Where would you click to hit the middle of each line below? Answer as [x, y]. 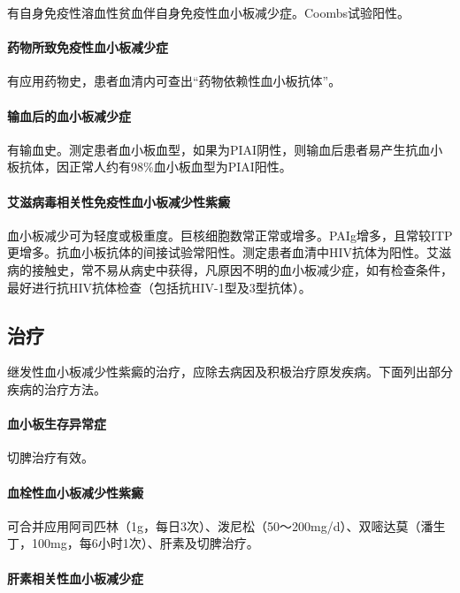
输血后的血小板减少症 [69, 115]
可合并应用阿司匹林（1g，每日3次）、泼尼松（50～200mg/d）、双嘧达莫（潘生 [226, 525]
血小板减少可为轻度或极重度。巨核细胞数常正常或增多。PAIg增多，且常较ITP [230, 235]
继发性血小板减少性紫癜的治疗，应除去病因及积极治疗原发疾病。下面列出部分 [230, 372]
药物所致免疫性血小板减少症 [88, 47]
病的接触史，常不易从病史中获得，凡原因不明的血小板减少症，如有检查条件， [230, 269]
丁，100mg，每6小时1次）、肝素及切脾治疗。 [133, 543]
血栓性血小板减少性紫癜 [75, 492]
